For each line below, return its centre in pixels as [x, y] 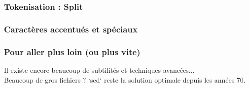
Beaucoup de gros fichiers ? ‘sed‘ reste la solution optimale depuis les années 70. [125, 79]
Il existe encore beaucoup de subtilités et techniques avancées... [99, 70]
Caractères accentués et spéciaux [71, 29]
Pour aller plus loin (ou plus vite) [72, 51]
